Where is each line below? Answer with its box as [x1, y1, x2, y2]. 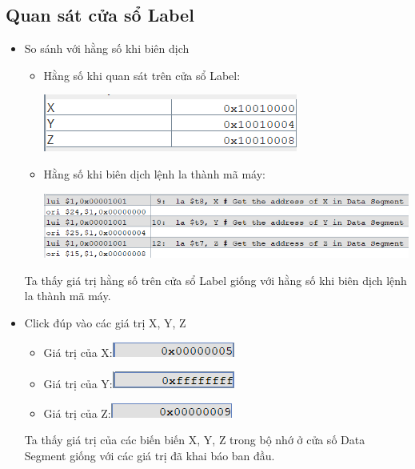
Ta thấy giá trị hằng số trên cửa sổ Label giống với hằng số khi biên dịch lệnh [24, 271, 407, 288]
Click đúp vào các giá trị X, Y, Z [24, 315, 186, 331]
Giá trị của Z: [43, 404, 111, 421]
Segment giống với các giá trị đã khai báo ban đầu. [24, 447, 275, 464]
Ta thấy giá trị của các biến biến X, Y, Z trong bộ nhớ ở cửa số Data [24, 431, 365, 448]
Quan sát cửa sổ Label [6, 2, 194, 27]
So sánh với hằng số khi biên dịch [24, 40, 190, 57]
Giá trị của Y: [43, 375, 113, 392]
